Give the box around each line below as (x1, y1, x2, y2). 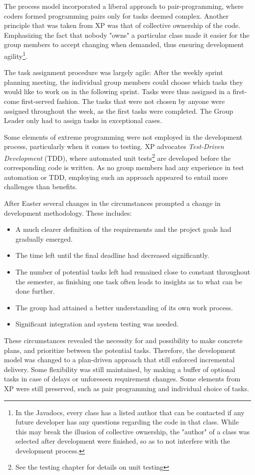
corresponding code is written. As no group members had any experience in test (4, 162, 244, 173)
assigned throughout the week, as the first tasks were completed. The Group (4, 105, 233, 116)
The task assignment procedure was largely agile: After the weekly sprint (4, 67, 223, 77)
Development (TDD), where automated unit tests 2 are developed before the (4, 151, 231, 163)
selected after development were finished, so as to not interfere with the (15, 436, 230, 446)
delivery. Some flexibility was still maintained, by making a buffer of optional (4, 364, 235, 374)
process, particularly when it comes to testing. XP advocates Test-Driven (4, 141, 224, 151)
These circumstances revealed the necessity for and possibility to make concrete (4, 335, 243, 345)
